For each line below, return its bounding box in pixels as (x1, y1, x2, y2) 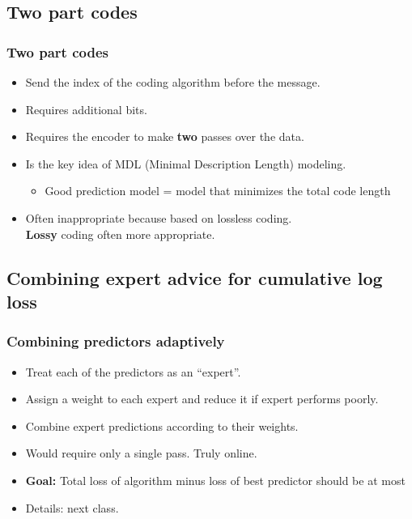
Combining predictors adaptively (6, 331, 225, 351)
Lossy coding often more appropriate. (25, 225, 215, 242)
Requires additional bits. (25, 100, 147, 117)
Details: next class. (25, 499, 119, 516)
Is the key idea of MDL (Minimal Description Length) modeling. (25, 155, 346, 172)
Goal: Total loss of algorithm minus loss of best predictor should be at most (25, 471, 406, 488)
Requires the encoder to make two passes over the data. (25, 128, 304, 145)
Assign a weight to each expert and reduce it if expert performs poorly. (25, 390, 379, 407)
